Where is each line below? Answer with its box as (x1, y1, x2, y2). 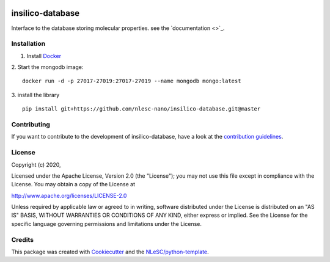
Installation (11, 40, 46, 48)
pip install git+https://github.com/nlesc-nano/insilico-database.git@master (22, 106, 261, 112)
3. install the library (11, 91, 60, 98)
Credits (11, 235, 34, 244)
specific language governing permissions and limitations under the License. (11, 220, 202, 227)
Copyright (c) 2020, (11, 161, 61, 168)
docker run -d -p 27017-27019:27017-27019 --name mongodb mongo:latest (22, 78, 241, 85)
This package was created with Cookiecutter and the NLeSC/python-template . (11, 248, 209, 255)
